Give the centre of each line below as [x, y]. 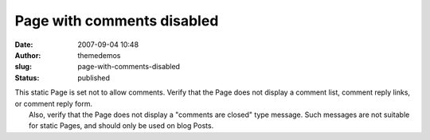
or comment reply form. [54, 103]
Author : [28, 55]
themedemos [99, 55]
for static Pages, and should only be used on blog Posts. [121, 126]
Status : [27, 78]
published [94, 78]
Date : [24, 45]
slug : [23, 67]
